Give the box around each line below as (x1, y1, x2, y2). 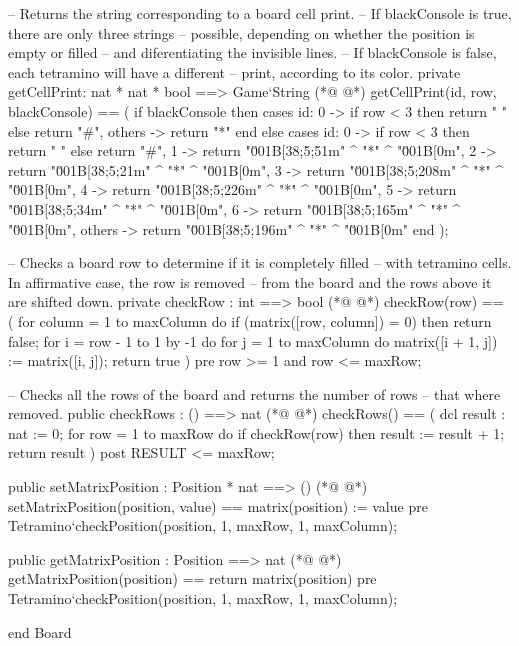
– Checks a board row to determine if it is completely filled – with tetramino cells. (8, 252, 512, 273)
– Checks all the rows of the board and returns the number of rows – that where (8, 383, 501, 404)
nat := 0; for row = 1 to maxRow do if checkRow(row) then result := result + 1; (8, 422, 505, 443)
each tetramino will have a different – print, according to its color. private (8, 61, 461, 82)
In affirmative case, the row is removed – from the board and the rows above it (8, 271, 492, 292)
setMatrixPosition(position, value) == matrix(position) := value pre (8, 495, 428, 516)
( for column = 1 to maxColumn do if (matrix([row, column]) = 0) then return (8, 310, 492, 331)
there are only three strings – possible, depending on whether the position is (8, 22, 475, 43)
